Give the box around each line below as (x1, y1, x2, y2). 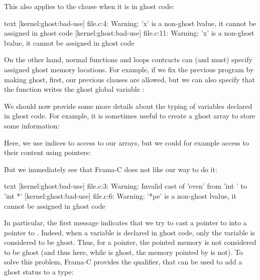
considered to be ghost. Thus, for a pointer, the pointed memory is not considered (4, 237, 256, 247)
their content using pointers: (4, 147, 91, 158)
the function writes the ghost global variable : (4, 84, 145, 94)
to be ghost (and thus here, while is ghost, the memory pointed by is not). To (4, 246, 243, 257)
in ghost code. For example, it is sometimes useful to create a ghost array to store (4, 110, 255, 121)
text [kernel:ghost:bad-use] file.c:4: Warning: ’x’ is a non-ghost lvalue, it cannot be (4, 18, 256, 28)
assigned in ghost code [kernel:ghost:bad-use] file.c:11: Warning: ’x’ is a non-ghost (4, 28, 254, 38)
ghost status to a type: (4, 266, 74, 277)
